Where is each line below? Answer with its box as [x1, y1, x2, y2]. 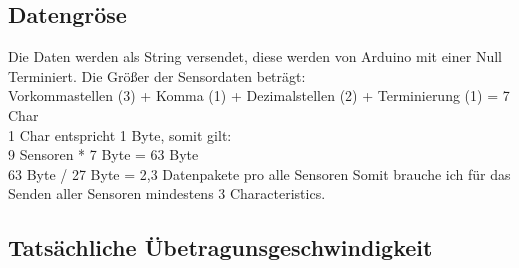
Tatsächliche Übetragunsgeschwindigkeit [8, 232, 433, 263]
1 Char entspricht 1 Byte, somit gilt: [8, 124, 232, 145]
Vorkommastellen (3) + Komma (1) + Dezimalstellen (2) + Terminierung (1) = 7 [8, 85, 510, 106]
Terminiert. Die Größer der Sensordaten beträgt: [8, 65, 306, 86]
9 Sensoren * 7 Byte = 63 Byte [8, 144, 199, 165]
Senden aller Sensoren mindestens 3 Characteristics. [8, 183, 326, 204]
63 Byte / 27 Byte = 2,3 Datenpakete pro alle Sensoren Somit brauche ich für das [8, 163, 511, 184]
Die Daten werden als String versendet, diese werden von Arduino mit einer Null [8, 46, 502, 67]
